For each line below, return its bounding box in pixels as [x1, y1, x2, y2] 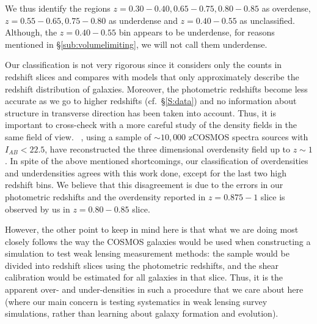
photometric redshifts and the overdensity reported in [5, 190, 206, 203]
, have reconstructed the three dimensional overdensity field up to [45, 142, 291, 155]
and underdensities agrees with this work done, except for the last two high [5, 166, 286, 179]
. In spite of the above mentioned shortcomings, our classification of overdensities [5, 154, 308, 167]
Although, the [5, 26, 57, 39]
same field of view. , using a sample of [5, 130, 151, 143]
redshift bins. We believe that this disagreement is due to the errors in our [5, 178, 283, 191]
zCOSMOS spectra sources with [188, 130, 308, 143]
